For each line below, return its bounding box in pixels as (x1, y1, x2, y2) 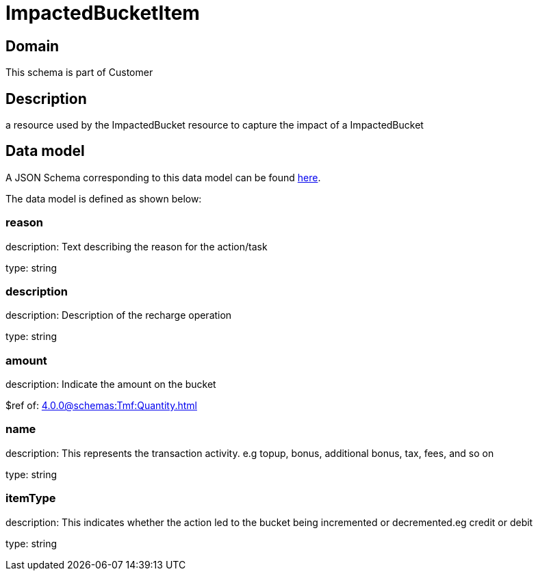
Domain (5, 37, 60, 55)
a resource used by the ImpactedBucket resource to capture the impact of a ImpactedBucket (5, 119, 424, 131)
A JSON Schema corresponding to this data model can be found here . (5, 171, 321, 183)
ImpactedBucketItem (5, 1, 200, 25)
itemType (5, 491, 56, 506)
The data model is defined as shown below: (5, 192, 202, 205)
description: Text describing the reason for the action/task (5, 240, 268, 252)
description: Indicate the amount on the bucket (5, 378, 216, 391)
